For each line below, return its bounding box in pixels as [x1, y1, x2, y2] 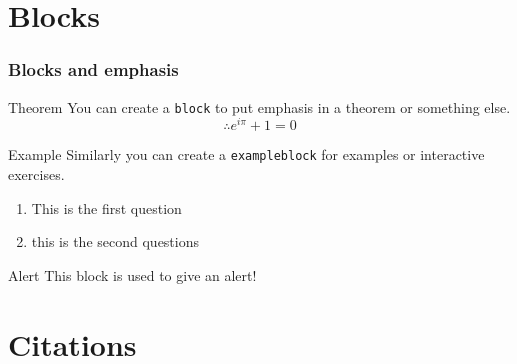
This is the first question [31, 197, 182, 218]
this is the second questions [31, 231, 199, 252]
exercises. [8, 163, 65, 184]
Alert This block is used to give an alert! [8, 264, 257, 285]
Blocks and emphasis [8, 57, 179, 82]
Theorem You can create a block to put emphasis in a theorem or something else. [8, 96, 511, 117]
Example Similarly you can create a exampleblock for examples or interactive [8, 144, 485, 165]
